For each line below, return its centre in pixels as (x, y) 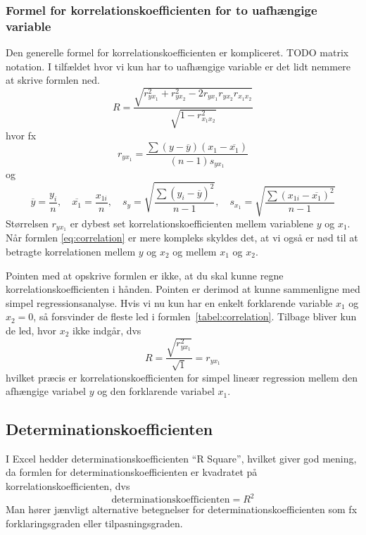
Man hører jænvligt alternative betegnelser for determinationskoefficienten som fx (182, 509)
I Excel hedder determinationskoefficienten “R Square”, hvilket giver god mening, (181, 458)
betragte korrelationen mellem (71, 251)
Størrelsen (27, 223)
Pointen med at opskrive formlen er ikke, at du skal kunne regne (145, 275)
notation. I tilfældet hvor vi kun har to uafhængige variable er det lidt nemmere (178, 66)
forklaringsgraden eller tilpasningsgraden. (94, 523)
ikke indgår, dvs (107, 330)
